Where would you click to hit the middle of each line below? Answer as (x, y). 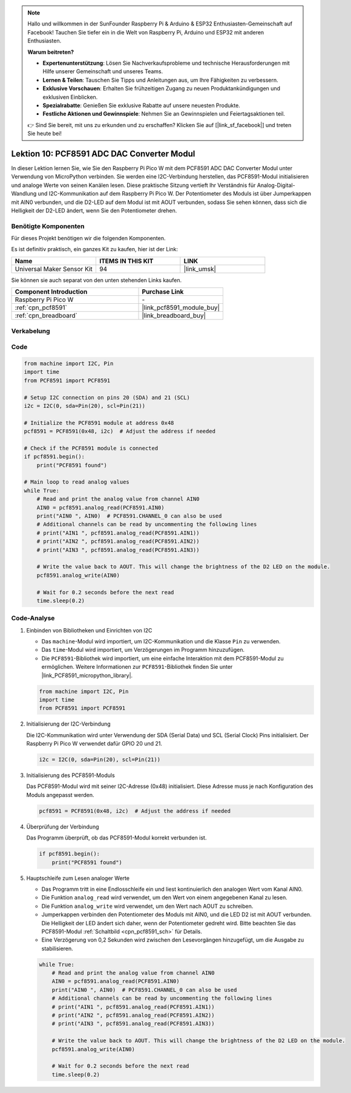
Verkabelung (31, 331)
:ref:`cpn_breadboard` (46, 316)
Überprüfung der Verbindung (63, 827)
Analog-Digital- (276, 185)
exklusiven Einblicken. (70, 97)
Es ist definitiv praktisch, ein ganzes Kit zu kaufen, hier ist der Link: (95, 249)
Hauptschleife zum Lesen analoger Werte (78, 878)
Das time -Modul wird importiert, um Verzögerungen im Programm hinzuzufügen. (143, 650)
